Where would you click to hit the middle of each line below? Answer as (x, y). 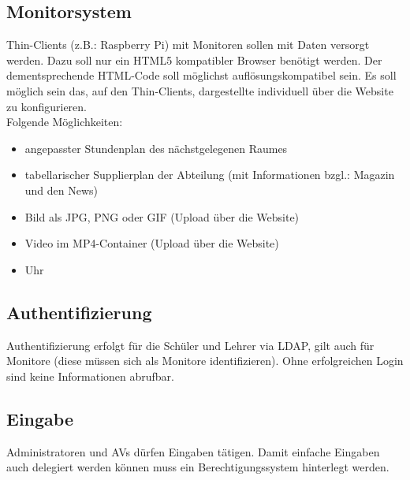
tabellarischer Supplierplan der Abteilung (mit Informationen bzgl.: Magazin (210, 175)
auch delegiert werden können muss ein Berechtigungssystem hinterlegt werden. (198, 467)
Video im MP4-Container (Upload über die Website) (152, 243)
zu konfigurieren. (47, 106)
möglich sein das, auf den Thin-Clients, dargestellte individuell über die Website (200, 90)
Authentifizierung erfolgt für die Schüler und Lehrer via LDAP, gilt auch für (190, 345)
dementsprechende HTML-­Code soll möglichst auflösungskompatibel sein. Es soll (201, 75)
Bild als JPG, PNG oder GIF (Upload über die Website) (162, 216)
